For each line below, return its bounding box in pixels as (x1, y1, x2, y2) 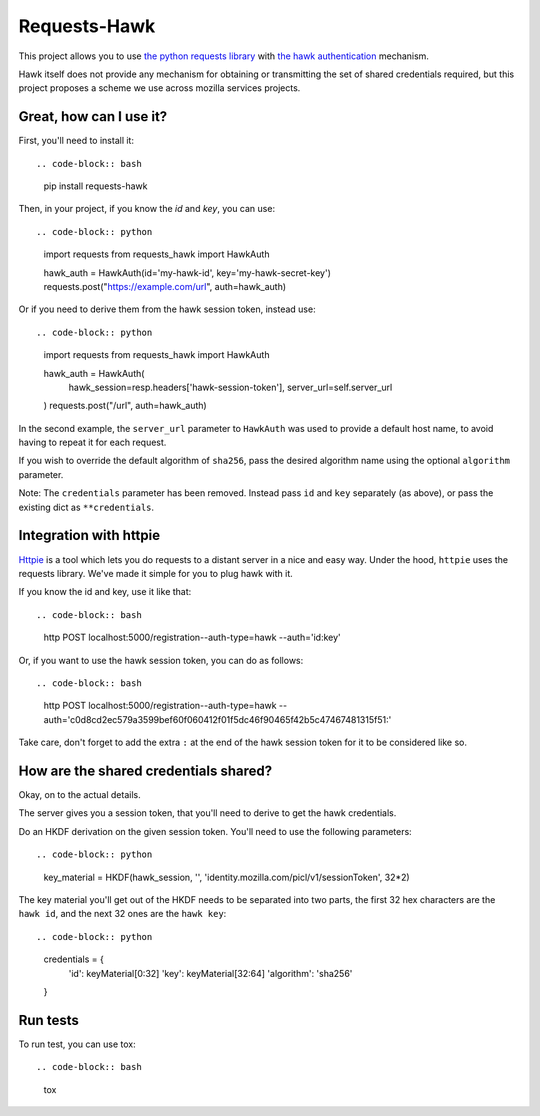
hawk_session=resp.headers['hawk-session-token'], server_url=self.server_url (68, 381, 393, 393)
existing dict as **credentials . (18, 501, 155, 513)
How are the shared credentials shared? (18, 762, 273, 779)
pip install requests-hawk (43, 180, 148, 192)
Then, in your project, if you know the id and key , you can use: (18, 203, 275, 215)
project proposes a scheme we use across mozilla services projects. (18, 82, 301, 94)
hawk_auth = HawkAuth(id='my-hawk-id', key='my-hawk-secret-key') (43, 266, 332, 279)
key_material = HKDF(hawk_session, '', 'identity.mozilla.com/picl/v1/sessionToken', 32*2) (43, 871, 410, 883)
